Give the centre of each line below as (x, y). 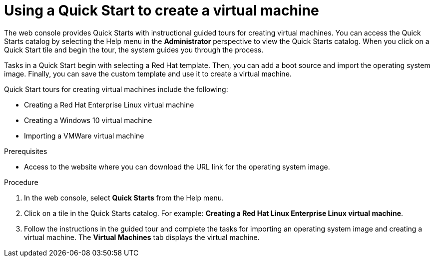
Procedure (21, 182)
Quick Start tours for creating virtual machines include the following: (116, 89)
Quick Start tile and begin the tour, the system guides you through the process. (134, 49)
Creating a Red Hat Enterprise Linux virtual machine (109, 104)
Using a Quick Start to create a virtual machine (162, 10)
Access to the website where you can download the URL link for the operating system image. (177, 166)
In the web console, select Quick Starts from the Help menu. (124, 197)
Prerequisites (26, 151)
